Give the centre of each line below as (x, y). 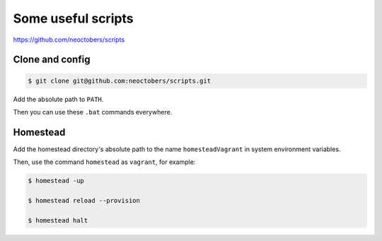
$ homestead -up (56, 181)
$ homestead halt (58, 220)
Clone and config (52, 60)
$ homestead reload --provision (84, 200)
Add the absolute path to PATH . (58, 99)
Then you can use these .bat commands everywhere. (93, 112)
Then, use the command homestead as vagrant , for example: (104, 162)
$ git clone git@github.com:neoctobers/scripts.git (120, 81)
